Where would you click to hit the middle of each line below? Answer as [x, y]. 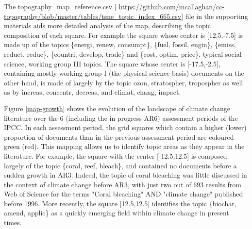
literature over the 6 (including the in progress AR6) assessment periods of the [121, 118]
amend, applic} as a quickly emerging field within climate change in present [117, 213]
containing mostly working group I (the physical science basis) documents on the [124, 73]
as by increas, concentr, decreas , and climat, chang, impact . [92, 92]
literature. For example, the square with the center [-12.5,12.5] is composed [116, 155]
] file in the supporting [215, 16]
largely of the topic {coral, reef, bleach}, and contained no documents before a [120, 165]
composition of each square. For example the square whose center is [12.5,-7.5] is [123, 35]
